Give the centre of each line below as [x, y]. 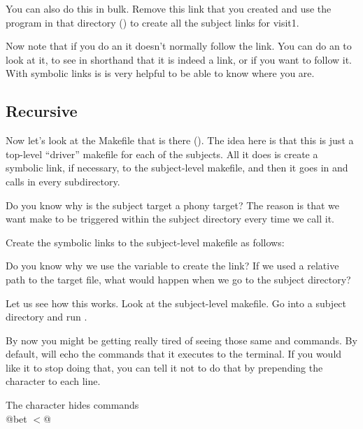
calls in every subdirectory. [63, 181]
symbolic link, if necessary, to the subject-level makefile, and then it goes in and [177, 168]
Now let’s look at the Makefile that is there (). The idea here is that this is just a [180, 140]
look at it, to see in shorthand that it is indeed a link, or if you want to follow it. [179, 59]
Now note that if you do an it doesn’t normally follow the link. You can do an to [179, 46]
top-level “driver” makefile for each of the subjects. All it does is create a [162, 154]
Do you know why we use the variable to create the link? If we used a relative [172, 266]
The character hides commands [72, 405]
